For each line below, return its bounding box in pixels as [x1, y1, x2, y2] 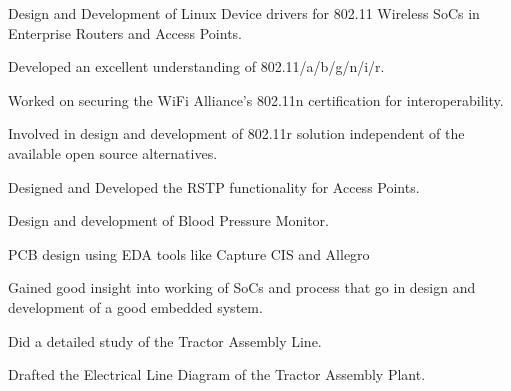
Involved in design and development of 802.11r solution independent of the [8, 123, 465, 144]
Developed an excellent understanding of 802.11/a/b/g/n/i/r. [8, 56, 385, 77]
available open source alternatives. [8, 142, 218, 163]
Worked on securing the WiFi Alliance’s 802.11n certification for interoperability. [8, 89, 504, 110]
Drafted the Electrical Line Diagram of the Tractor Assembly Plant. [8, 364, 426, 385]
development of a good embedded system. [8, 296, 263, 317]
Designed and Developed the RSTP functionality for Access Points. [8, 176, 420, 197]
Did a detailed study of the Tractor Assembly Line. [8, 330, 322, 351]
